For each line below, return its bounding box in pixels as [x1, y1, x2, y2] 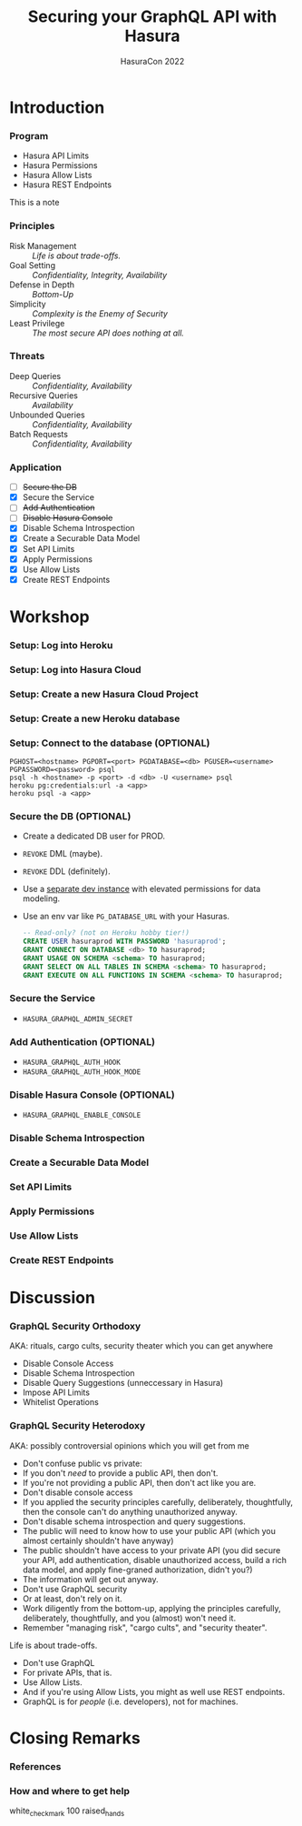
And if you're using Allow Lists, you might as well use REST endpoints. [22, 1686, 286, 1697]
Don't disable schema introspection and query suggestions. [22, 1516, 247, 1527]
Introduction [9, 97, 105, 117]
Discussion [9, 1288, 95, 1309]
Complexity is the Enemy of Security [32, 307, 168, 319]
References [9, 1760, 62, 1772]
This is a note [9, 197, 60, 208]
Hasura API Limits [22, 150, 89, 161]
